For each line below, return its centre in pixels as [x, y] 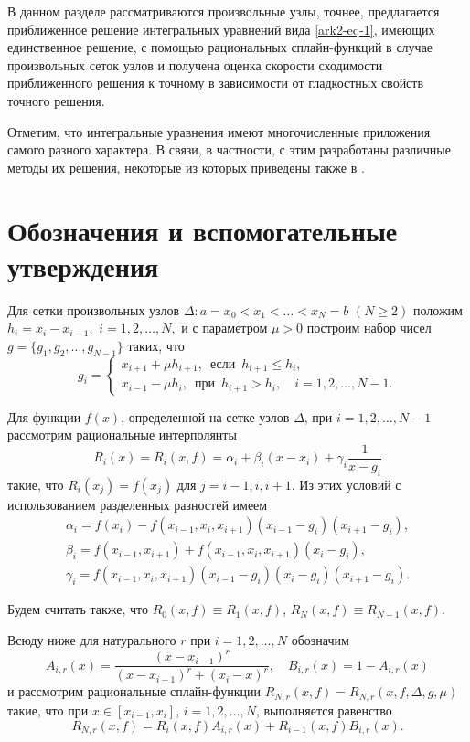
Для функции [44, 416]
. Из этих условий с [346, 484]
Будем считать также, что [78, 609]
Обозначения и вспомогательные [203, 230]
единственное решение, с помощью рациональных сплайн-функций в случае [220, 47]
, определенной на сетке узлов [205, 416]
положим [438, 309]
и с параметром [224, 328]
